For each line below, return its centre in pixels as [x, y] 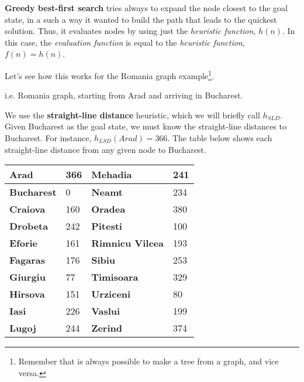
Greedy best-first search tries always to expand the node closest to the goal [146, 8]
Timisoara [115, 277]
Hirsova [27, 294]
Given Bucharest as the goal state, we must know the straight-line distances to [146, 126]
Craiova [27, 209]
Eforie [24, 243]
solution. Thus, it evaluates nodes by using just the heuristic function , [130, 31]
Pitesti [107, 226]
